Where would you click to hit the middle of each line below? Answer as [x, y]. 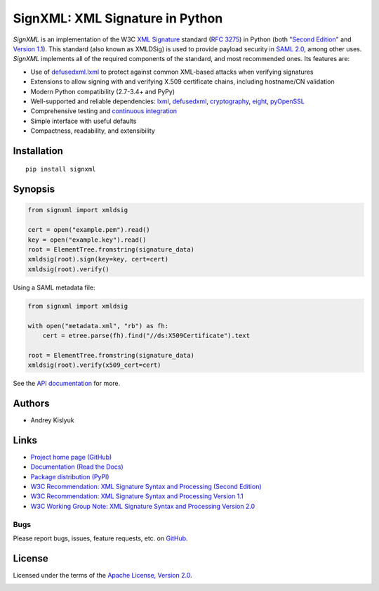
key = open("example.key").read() [87, 240]
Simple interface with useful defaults [84, 121]
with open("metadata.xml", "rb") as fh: [98, 326]
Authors [31, 403]
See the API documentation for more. [67, 384]
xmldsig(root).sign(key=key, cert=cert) [98, 259]
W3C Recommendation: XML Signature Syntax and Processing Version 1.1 [137, 496]
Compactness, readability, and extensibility [93, 131]
